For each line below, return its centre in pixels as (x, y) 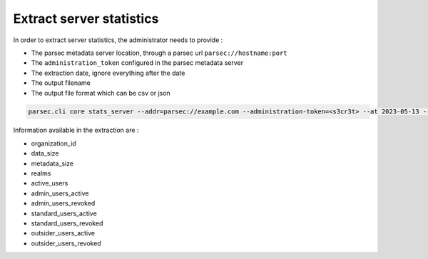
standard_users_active (64, 213)
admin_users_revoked (63, 203)
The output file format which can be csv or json (101, 93)
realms (41, 173)
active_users (50, 183)
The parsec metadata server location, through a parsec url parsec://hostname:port (159, 53)
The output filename (61, 83)
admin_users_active (60, 193)
